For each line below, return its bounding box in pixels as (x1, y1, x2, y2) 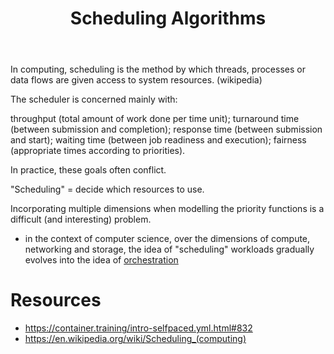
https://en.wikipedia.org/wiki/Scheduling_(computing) (24, 333, 247, 345)
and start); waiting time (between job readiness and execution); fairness (10, 134, 307, 146)
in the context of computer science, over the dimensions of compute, (24, 233, 311, 245)
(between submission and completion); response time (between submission (10, 123, 323, 136)
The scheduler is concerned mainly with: (10, 93, 178, 106)
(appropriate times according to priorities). (10, 145, 186, 157)
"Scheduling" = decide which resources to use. (10, 183, 205, 196)
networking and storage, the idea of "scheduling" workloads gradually (24, 243, 315, 256)
